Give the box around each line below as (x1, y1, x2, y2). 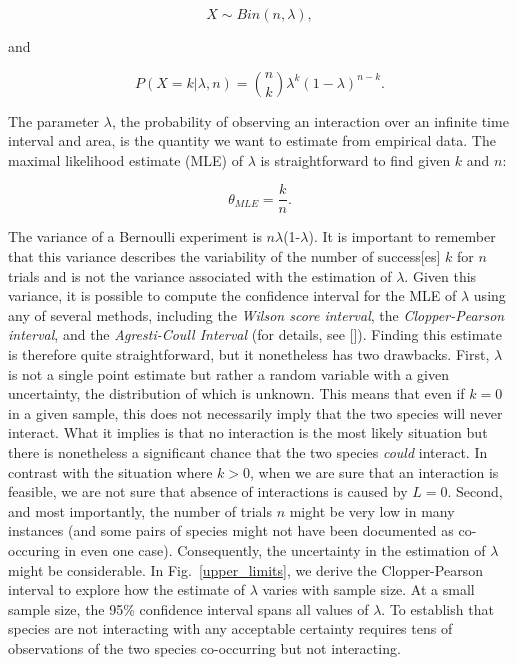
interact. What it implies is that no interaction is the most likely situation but (8, 422, 488, 443)
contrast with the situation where (8, 461, 213, 482)
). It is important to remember (308, 226, 496, 247)
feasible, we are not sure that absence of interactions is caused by (8, 481, 408, 502)
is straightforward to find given (260, 149, 451, 170)
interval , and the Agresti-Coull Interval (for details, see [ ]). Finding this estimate (8, 324, 502, 345)
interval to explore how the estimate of (8, 579, 245, 600)
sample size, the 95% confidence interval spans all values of (8, 598, 369, 619)
